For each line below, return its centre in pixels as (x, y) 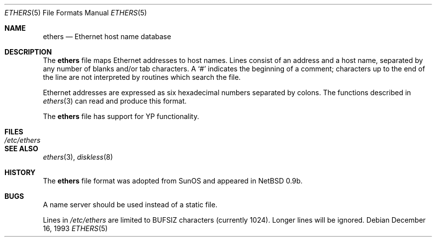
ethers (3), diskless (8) (78, 157)
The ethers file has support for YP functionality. (121, 116)
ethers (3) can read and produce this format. (115, 101)
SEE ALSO (21, 149)
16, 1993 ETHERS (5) (75, 228)
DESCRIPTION (28, 52)
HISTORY (20, 172)
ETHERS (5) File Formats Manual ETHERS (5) (76, 13)
